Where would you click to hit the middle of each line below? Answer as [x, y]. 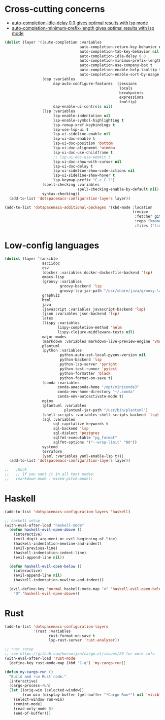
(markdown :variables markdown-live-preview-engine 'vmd [102, 341]
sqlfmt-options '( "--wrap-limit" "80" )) [95, 442]
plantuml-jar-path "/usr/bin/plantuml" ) [106, 410]
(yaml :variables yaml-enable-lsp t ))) [83, 456]
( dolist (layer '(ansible [31, 259]
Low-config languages [52, 246]
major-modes [54, 337]
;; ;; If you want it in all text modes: [50, 474]
